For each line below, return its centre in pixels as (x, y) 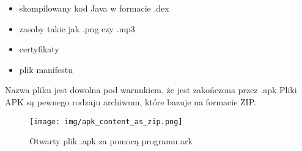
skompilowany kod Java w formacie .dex (94, 8)
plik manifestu (46, 69)
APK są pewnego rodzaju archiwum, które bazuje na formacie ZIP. (131, 101)
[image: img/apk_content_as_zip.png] (106, 121)
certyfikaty (39, 49)
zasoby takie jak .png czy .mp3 (77, 28)
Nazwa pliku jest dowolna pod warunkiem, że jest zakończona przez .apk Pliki (151, 90)
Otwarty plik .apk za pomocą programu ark (111, 141)
